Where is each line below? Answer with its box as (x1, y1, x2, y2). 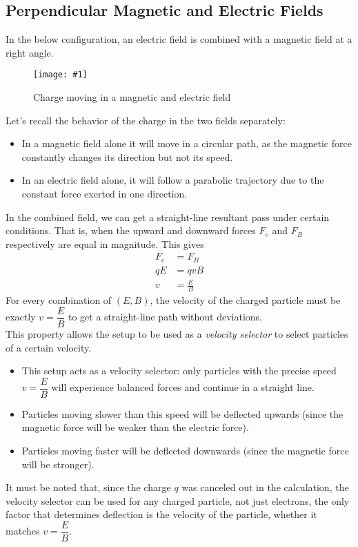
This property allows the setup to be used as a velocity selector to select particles (6, 326, 348, 340)
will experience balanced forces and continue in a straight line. (51, 380, 315, 394)
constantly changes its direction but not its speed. (21, 149, 233, 164)
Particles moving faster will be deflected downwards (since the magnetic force (21, 443, 349, 457)
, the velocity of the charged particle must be (150, 293, 341, 307)
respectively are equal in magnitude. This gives (6, 236, 204, 251)
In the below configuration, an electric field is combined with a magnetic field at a (6, 32, 352, 46)
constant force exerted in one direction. (21, 186, 188, 201)
